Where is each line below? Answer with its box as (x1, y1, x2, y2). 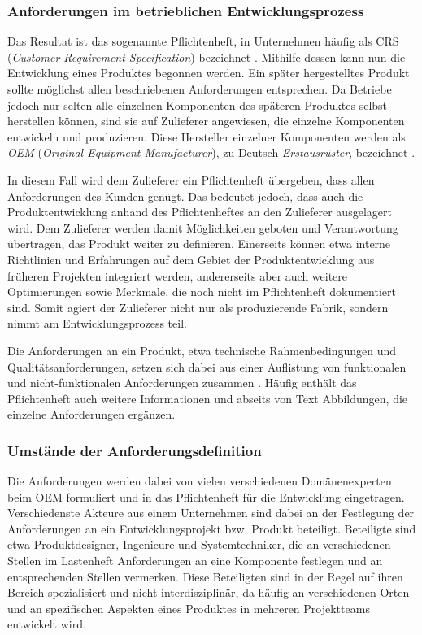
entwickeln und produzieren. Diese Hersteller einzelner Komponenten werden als (7, 128, 406, 145)
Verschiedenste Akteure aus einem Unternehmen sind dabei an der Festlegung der (7, 504, 415, 521)
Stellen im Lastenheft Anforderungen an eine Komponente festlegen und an (7, 552, 383, 569)
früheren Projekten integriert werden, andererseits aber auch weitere (7, 267, 348, 284)
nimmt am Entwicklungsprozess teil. (7, 315, 187, 332)
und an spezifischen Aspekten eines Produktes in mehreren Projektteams (7, 599, 370, 616)
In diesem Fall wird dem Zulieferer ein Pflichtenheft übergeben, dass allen (7, 171, 375, 188)
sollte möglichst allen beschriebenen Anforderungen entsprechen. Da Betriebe (7, 80, 392, 97)
